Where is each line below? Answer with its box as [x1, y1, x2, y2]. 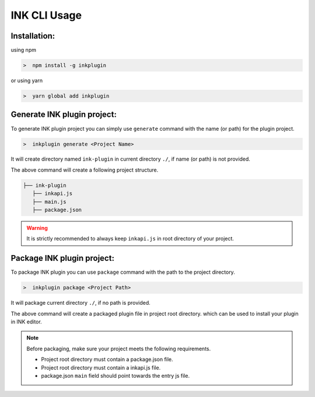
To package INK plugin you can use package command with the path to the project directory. [10, 269, 236, 276]
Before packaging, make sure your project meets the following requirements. [26, 345, 211, 352]
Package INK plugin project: [10, 253, 115, 263]
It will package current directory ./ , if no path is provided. [10, 300, 151, 307]
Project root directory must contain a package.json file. [41, 356, 173, 363]
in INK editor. [10, 318, 42, 325]
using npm [10, 47, 36, 54]
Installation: [10, 31, 55, 41]
